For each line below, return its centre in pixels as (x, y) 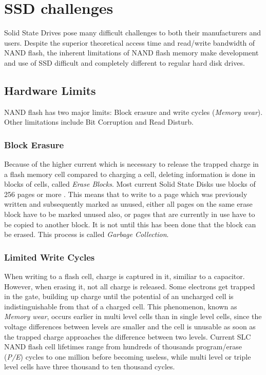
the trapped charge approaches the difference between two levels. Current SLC (128, 336)
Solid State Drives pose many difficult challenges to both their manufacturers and (133, 33)
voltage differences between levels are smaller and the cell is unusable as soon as (130, 327)
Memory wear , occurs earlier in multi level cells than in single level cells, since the (133, 316)
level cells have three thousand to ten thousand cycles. (90, 367)
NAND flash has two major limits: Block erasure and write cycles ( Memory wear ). (134, 112)
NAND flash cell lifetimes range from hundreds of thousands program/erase (123, 347)
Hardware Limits (50, 90)
